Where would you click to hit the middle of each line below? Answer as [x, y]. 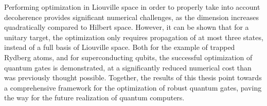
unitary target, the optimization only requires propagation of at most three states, [134, 37]
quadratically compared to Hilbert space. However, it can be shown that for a [127, 27]
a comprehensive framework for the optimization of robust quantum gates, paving [133, 87]
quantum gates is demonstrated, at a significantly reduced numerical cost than [128, 67]
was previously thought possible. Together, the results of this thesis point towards [133, 77]
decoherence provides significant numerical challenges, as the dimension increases [131, 17]
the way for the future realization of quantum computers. [94, 98]
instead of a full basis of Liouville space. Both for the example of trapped [120, 47]
